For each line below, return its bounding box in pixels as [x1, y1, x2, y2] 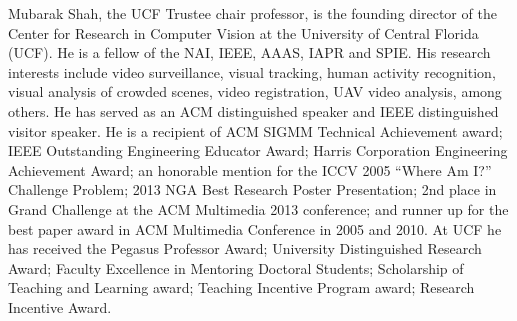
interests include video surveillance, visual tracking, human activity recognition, [8, 61, 496, 82]
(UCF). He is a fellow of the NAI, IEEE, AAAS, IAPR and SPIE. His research [8, 42, 491, 63]
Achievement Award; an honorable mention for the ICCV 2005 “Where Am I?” [8, 159, 492, 180]
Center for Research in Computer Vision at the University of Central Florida [8, 22, 479, 43]
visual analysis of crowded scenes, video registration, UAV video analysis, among [8, 81, 502, 102]
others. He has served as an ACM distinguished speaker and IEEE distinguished [8, 100, 499, 121]
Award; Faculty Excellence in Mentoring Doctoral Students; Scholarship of [8, 257, 464, 278]
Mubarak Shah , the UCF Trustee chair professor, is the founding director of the [8, 3, 497, 23]
